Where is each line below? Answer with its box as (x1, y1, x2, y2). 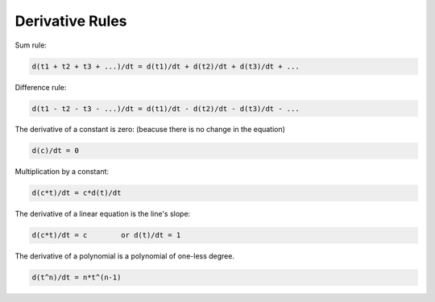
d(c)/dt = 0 (31, 146, 80, 155)
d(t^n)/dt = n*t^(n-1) (31, 273, 122, 282)
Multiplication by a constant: (14, 167, 109, 176)
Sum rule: (14, 40, 48, 50)
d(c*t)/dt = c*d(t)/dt (31, 188, 122, 197)
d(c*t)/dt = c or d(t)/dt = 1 (31, 230, 181, 240)
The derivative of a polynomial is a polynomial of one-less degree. (14, 251, 235, 261)
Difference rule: (14, 82, 67, 92)
